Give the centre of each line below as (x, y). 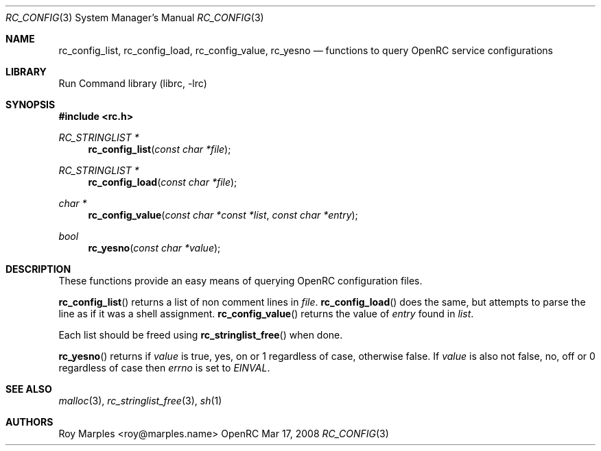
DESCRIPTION (38, 269)
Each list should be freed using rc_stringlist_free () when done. (201, 335)
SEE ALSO (29, 389)
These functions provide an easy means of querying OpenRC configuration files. (240, 281)
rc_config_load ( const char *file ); (163, 182)
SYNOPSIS (31, 105)
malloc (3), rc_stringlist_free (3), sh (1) (140, 401)
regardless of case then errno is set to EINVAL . (164, 368)
